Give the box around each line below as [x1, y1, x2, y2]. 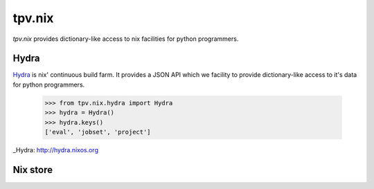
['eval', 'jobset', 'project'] [44, 128, 152, 136]
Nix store [12, 163, 53, 176]
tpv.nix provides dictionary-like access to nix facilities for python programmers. [12, 35, 239, 43]
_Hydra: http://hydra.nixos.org [12, 145, 98, 154]
